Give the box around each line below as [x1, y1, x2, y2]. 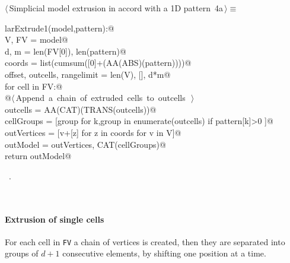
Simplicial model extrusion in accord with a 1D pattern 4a [9, 2, 223, 14]
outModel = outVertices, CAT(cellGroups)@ [5, 138, 166, 150]
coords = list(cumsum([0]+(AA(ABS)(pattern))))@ [5, 56, 192, 69]
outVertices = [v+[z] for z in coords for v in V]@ [5, 126, 181, 138]
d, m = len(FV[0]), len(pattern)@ [5, 45, 126, 57]
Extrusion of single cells [5, 213, 104, 225]
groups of [5, 247, 39, 259]
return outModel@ [5, 150, 72, 162]
